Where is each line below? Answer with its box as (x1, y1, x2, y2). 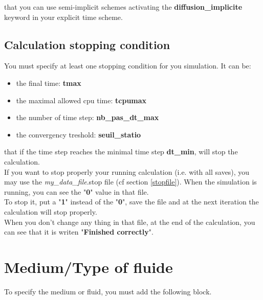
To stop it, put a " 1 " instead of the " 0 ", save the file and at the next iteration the (4, 196, 259, 207)
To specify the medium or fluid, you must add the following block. (4, 286, 212, 296)
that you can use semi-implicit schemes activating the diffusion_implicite (4, 2, 243, 12)
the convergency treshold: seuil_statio (16, 129, 141, 140)
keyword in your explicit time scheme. (4, 11, 123, 22)
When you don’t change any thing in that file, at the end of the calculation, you (4, 216, 255, 227)
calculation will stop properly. (4, 206, 97, 217)
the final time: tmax (16, 77, 81, 88)
